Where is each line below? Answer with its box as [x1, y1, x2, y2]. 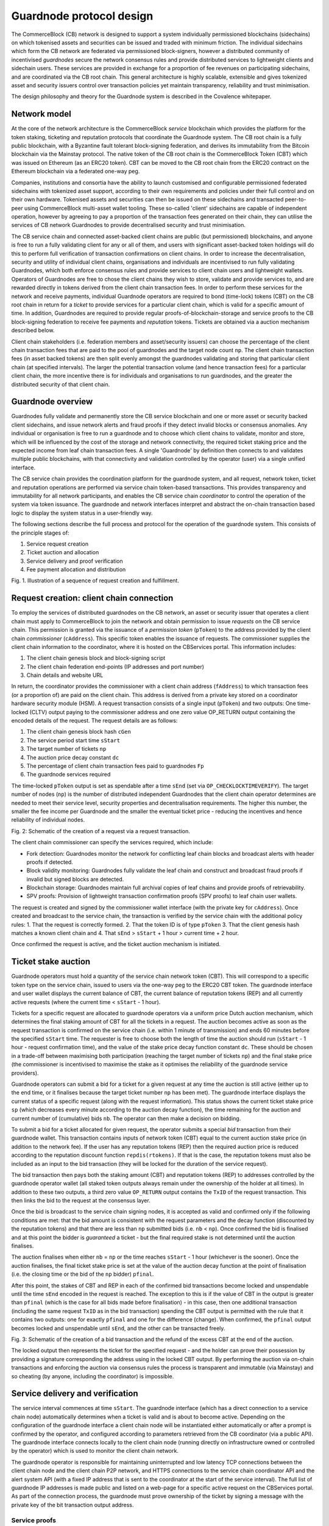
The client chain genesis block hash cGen [26, 728, 131, 736]
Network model [11, 109, 71, 119]
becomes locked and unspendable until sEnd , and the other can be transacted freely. [11, 1325, 225, 1332]
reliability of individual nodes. [11, 816, 85, 823]
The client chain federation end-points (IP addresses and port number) [26, 663, 204, 670]
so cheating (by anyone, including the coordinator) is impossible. [11, 1372, 174, 1380]
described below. [11, 327, 55, 334]
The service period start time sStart [26, 736, 121, 744]
